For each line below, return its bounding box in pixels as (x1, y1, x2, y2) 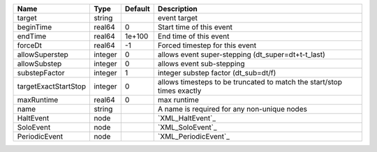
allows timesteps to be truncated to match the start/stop (157, 77, 342, 86)
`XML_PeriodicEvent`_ (157, 132, 230, 141)
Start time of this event (157, 22, 233, 31)
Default (124, 4, 150, 13)
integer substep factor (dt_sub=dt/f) (157, 68, 276, 77)
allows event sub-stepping (157, 59, 245, 68)
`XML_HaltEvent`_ (157, 114, 216, 123)
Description (157, 4, 198, 13)
